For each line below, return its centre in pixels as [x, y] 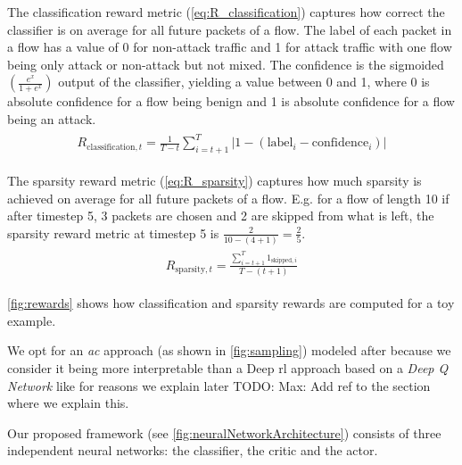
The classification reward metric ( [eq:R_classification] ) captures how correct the [226, 12]
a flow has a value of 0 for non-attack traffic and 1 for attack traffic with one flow [230, 47]
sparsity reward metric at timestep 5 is [113, 232]
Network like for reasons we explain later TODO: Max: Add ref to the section [219, 385]
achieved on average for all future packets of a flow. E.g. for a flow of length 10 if [228, 198]
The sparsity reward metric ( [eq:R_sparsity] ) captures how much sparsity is [214, 180]
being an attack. [52, 118]
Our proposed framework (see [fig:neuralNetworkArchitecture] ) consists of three [224, 432]
